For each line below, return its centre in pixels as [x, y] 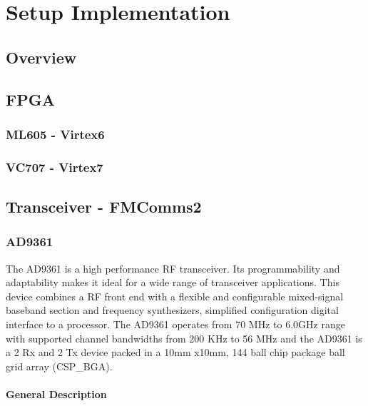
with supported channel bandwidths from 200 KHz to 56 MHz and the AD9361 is [184, 338]
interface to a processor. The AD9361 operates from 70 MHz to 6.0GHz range [175, 324]
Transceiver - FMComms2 [104, 207]
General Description [56, 394]
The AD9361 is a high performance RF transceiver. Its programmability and [173, 268]
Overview [41, 57]
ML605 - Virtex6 [55, 134]
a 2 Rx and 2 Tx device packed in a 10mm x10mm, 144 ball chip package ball [175, 352]
